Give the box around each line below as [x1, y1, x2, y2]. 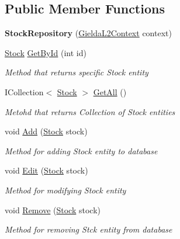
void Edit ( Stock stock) [5, 164, 88, 176]
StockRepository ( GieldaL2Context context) [5, 27, 172, 39]
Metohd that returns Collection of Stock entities [5, 105, 175, 117]
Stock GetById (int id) [5, 46, 86, 58]
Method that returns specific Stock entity [5, 66, 148, 78]
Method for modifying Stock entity [5, 183, 126, 196]
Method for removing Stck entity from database [5, 223, 172, 235]
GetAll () [93, 85, 127, 98]
